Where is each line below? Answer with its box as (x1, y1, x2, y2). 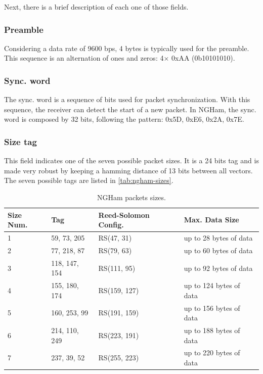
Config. (98, 219, 124, 230)
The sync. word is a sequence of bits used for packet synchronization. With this (4, 94, 250, 105)
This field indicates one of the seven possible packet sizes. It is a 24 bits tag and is (4, 155, 259, 166)
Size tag (4, 135, 37, 148)
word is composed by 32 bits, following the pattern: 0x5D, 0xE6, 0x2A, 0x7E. (4, 114, 244, 124)
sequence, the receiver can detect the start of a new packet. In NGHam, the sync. (4, 104, 256, 114)
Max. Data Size (184, 214, 239, 225)
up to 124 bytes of (184, 280, 240, 291)
